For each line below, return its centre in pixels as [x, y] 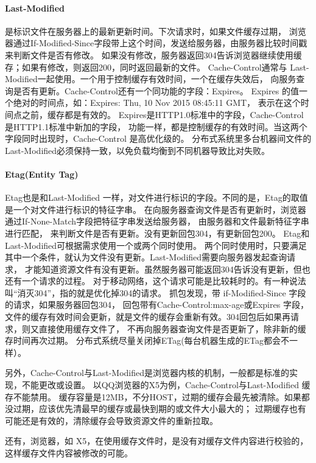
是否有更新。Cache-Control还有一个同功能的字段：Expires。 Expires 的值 [156, 90]
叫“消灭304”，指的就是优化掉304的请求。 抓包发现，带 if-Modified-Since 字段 [156, 292]
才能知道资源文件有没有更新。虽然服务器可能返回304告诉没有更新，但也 [167, 269]
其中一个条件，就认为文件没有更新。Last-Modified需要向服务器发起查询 [146, 257]
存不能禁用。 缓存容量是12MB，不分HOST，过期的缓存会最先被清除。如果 [153, 396]
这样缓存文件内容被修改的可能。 [69, 453]
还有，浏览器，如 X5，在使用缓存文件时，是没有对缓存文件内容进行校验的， [157, 441]
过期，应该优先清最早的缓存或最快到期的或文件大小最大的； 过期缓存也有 [160, 409]
